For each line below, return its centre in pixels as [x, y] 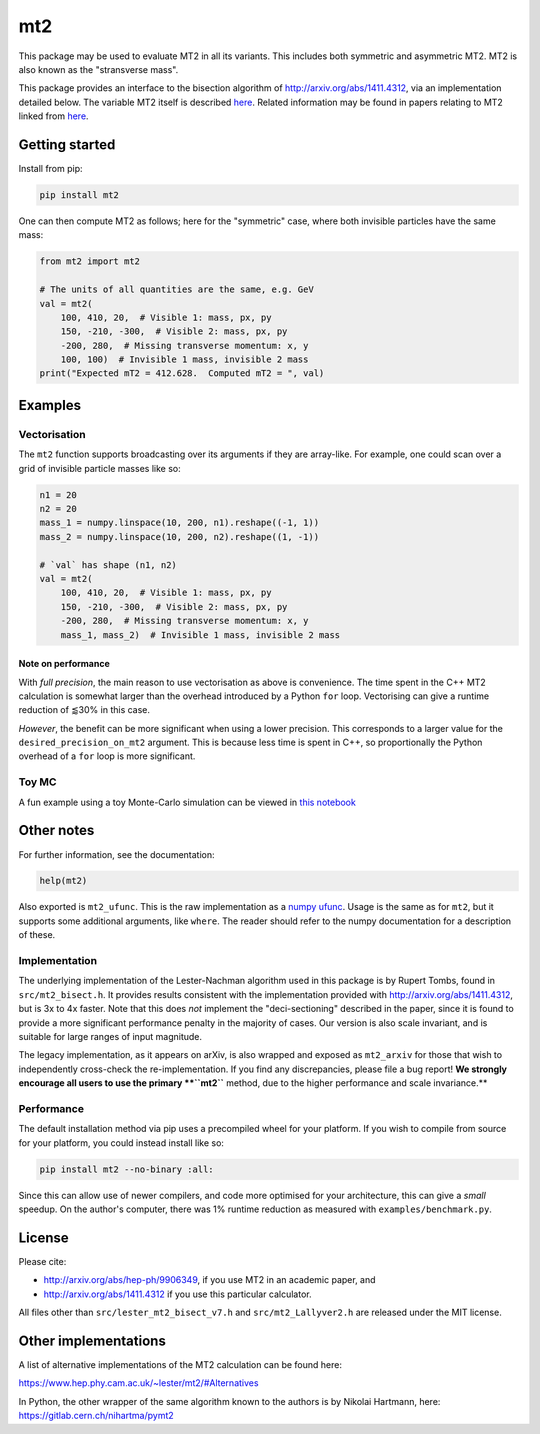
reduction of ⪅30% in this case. [84, 710]
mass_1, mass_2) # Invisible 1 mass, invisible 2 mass [200, 634]
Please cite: [42, 1261]
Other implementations [92, 1340]
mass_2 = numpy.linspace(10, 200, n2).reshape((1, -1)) [179, 536]
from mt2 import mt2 [89, 261]
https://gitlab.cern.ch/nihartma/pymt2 [96, 1416]
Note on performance [64, 664]
